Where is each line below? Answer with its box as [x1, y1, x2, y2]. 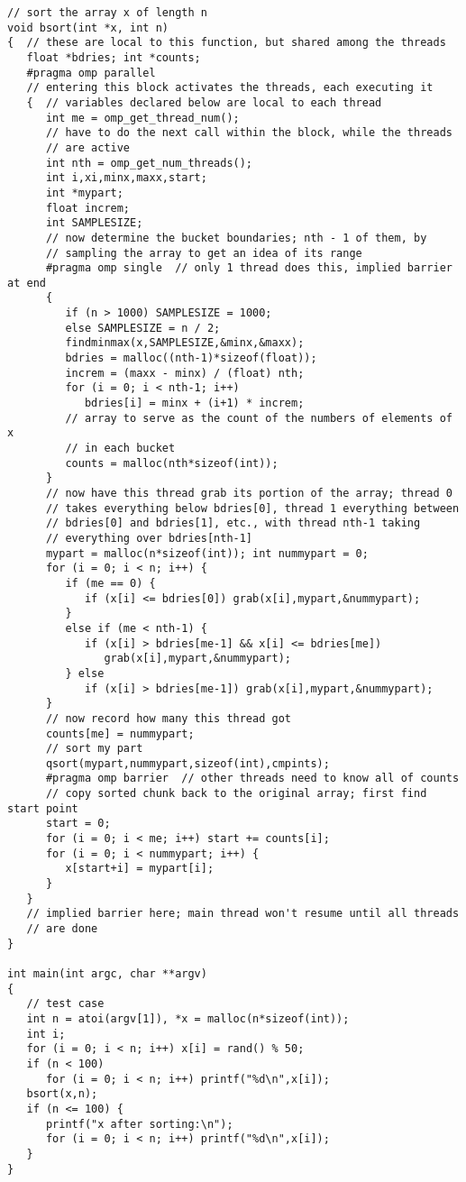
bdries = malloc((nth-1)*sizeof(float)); [65, 352, 317, 365]
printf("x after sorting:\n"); [45, 1117, 233, 1131]
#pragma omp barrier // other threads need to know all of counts [45, 772, 460, 785]
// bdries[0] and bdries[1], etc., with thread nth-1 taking [45, 517, 421, 530]
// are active [45, 141, 131, 154]
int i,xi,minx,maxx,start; [45, 171, 207, 185]
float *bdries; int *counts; [26, 50, 201, 64]
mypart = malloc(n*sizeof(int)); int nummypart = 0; [45, 546, 369, 560]
